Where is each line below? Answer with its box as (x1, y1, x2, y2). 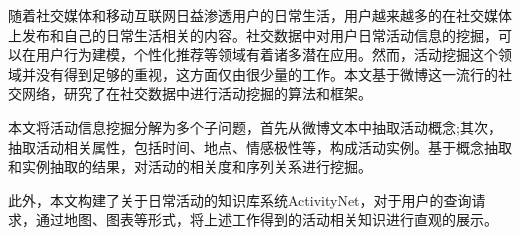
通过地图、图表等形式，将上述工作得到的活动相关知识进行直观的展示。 (35, 209, 498, 230)
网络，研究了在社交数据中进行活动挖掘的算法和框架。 (21, 83, 372, 104)
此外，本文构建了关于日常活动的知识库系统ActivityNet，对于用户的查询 (8, 189, 472, 210)
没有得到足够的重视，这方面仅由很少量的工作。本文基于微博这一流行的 (35, 63, 498, 84)
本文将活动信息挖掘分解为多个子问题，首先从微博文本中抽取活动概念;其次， (8, 116, 502, 137)
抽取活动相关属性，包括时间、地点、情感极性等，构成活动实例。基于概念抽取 (8, 136, 512, 157)
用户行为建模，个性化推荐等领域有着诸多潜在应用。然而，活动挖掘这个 (35, 44, 498, 65)
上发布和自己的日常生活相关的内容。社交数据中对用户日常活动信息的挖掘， (8, 24, 498, 45)
